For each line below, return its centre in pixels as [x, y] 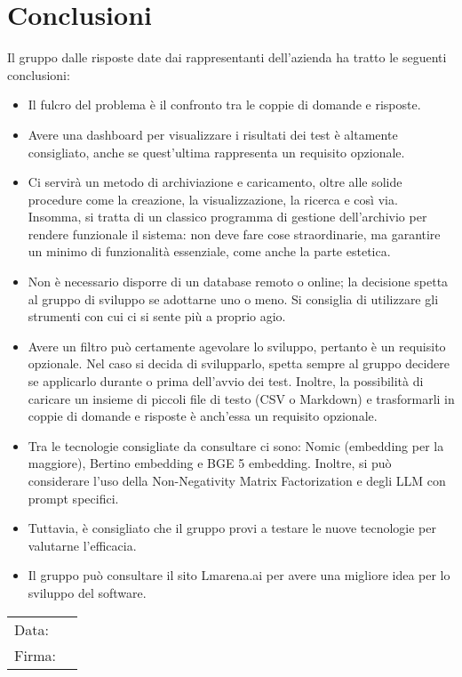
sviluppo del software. [87, 592]
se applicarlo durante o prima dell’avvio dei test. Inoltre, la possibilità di [226, 381]
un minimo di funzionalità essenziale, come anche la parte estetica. [209, 251]
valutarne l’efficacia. [82, 545]
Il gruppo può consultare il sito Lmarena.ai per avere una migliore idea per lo [239, 575]
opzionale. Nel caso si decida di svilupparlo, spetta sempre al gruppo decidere [239, 363]
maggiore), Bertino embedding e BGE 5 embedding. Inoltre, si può [210, 463]
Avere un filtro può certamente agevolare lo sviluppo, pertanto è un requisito [237, 346]
